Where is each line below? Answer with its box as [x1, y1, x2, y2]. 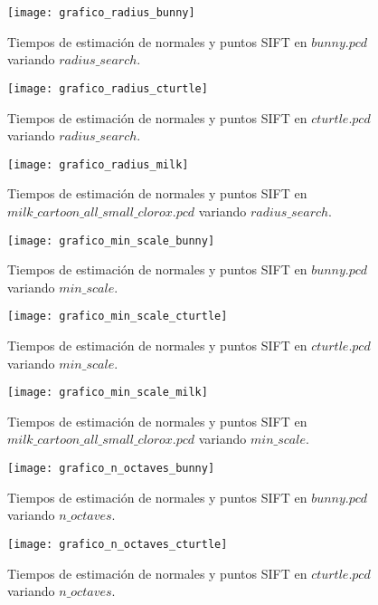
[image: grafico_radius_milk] [7, 158, 189, 171]
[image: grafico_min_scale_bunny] [7, 234, 215, 247]
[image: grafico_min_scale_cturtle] [7, 310, 228, 323]
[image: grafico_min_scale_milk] [7, 386, 208, 399]
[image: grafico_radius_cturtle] [7, 82, 208, 95]
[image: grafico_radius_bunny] [7, 6, 195, 19]
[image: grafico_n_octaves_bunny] [7, 462, 215, 475]
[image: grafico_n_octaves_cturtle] [7, 537, 228, 551]
